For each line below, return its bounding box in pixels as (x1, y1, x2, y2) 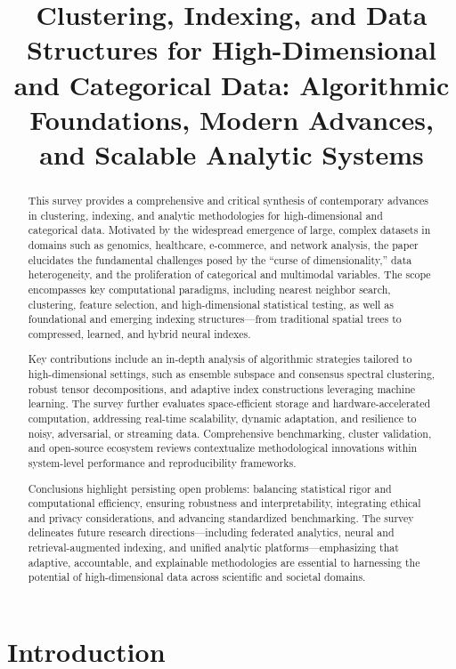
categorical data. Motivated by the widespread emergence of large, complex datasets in (28, 222, 431, 238)
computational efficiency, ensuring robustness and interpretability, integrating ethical (28, 496, 421, 511)
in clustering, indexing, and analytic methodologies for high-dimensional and (28, 207, 383, 222)
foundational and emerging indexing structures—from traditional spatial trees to (28, 311, 402, 326)
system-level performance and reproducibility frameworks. (28, 455, 297, 470)
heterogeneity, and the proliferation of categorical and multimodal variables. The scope (28, 267, 431, 282)
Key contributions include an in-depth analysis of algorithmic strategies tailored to (28, 351, 412, 367)
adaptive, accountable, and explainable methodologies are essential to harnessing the (28, 554, 420, 569)
